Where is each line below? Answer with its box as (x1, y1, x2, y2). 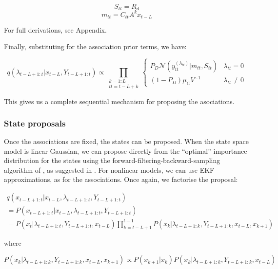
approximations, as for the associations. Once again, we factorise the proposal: (4, 174, 238, 184)
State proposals (4, 117, 66, 129)
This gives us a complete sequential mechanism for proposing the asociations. (4, 96, 235, 107)
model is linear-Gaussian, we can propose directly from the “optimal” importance (4, 145, 247, 156)
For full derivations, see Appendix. (4, 25, 107, 35)
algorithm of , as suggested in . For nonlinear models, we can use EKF (4, 164, 215, 175)
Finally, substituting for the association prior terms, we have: (4, 41, 187, 51)
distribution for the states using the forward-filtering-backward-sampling (4, 155, 220, 165)
